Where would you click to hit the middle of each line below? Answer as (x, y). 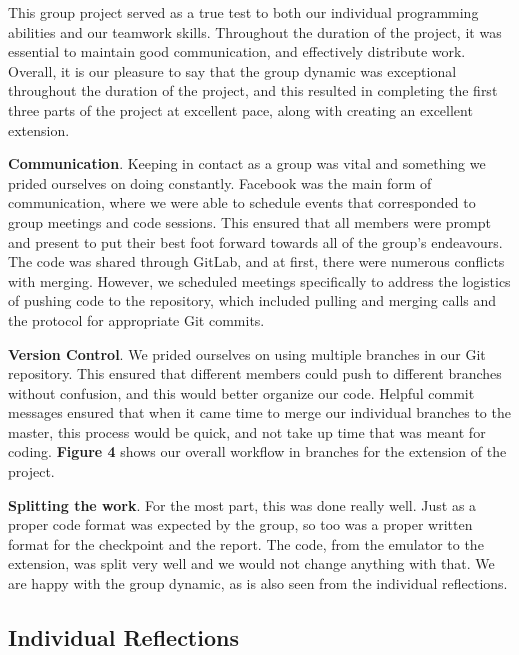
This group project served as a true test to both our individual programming (243, 12)
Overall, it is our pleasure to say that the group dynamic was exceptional (232, 70)
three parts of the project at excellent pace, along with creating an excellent (240, 109)
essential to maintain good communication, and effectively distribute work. (237, 51)
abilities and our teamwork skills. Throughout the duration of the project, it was (255, 31)
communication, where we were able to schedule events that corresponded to (242, 202)
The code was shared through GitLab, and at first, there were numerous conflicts (256, 261)
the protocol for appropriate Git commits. (136, 319)
